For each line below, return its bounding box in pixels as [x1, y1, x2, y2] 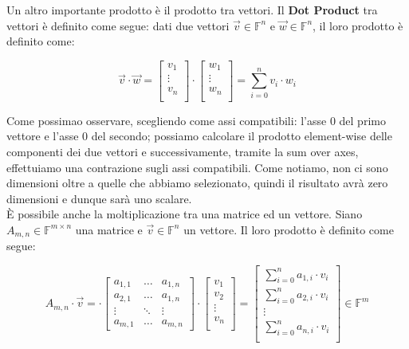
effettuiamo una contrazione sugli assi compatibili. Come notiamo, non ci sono [6, 159, 388, 175]
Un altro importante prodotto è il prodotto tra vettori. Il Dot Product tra [6, 2, 378, 18]
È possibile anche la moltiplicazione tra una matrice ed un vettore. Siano [6, 206, 363, 222]
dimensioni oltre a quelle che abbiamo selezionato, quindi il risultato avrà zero [6, 174, 388, 191]
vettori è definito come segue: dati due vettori [6, 17, 230, 33]
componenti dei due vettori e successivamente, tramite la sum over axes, [6, 143, 359, 159]
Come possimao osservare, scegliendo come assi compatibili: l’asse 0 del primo [6, 112, 386, 128]
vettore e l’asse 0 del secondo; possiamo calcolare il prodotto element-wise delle [6, 127, 392, 144]
